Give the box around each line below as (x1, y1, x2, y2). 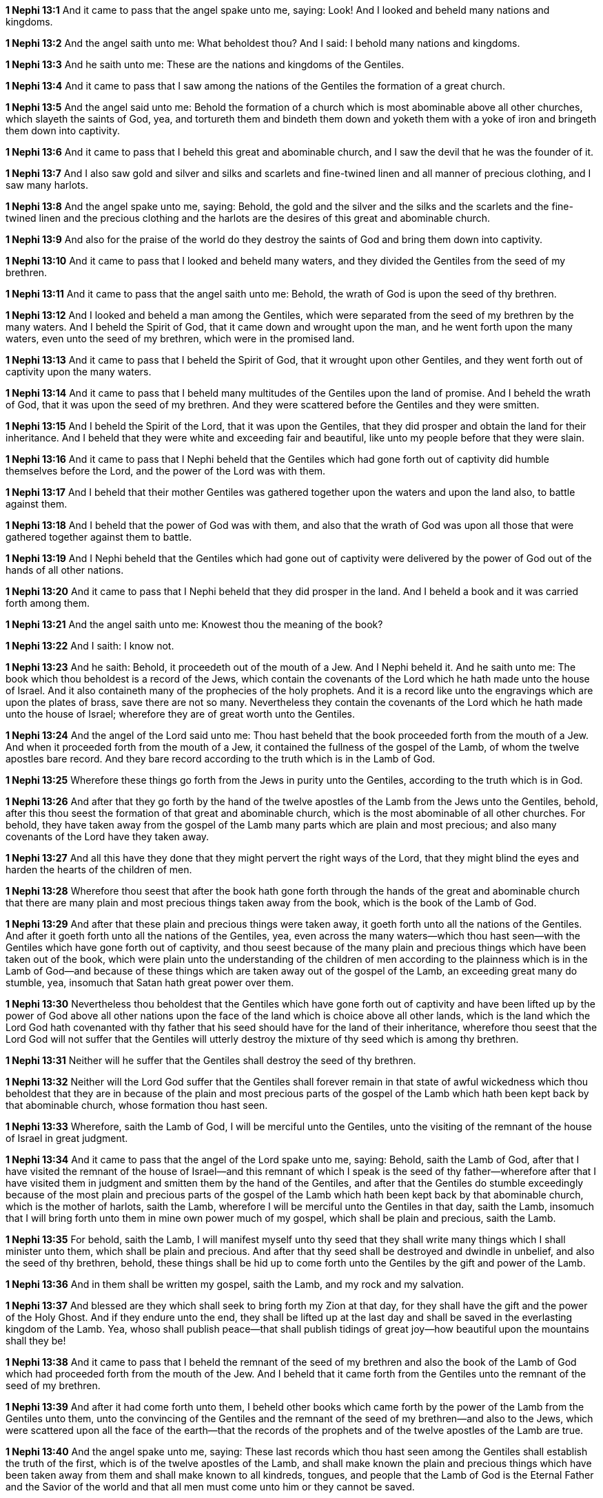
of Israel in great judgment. (6, 1132, 128, 1144)
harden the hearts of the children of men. (6, 864, 192, 875)
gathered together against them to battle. (6, 531, 192, 543)
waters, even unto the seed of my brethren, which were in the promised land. (6, 333, 355, 344)
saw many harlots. (6, 179, 88, 191)
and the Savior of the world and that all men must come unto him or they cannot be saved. (6, 1481, 415, 1492)
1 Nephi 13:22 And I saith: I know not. (6, 640, 174, 652)
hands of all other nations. (6, 564, 124, 576)
